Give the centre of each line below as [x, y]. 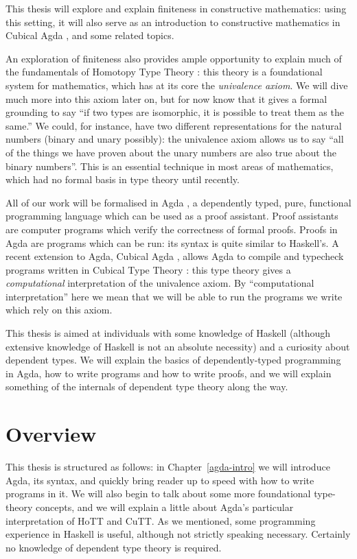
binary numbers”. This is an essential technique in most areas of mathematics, [170, 166]
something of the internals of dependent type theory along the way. [147, 386]
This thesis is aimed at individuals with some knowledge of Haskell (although [168, 333]
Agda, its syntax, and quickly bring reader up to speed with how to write [160, 480]
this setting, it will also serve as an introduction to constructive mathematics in [173, 22]
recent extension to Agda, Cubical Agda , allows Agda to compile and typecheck [175, 256]
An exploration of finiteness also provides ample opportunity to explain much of [174, 58]
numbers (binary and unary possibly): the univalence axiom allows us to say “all [175, 139]
